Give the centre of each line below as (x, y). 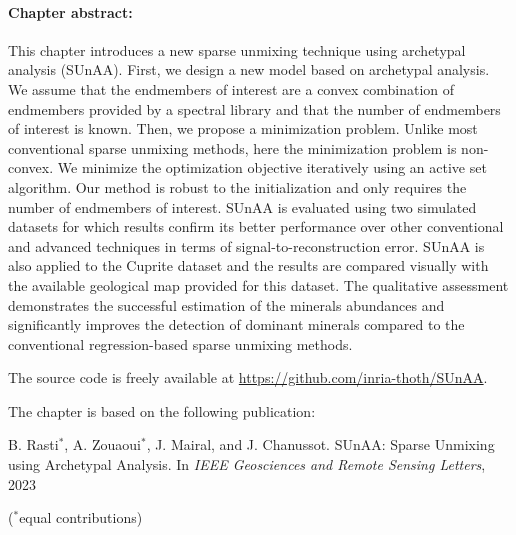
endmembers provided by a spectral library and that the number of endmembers (254, 108)
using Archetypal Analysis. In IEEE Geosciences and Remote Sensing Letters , (247, 464)
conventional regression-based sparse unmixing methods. (180, 343)
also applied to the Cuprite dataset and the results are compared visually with (248, 265)
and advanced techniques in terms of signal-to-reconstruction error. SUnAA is (246, 245)
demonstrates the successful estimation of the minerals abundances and (226, 304)
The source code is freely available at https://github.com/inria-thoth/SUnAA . (248, 377)
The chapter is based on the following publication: (162, 410)
